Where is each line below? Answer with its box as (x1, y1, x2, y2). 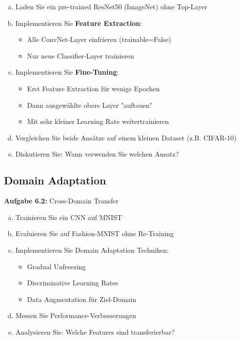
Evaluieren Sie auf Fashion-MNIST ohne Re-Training (15, 228, 174, 239)
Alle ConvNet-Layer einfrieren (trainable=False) (27, 34, 172, 44)
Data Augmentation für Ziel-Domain (27, 294, 137, 304)
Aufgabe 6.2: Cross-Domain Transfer (4, 196, 119, 206)
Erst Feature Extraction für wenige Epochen (27, 83, 160, 93)
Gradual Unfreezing (27, 261, 86, 271)
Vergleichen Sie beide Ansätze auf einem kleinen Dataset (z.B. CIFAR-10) (15, 132, 237, 142)
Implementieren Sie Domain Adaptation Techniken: (15, 244, 169, 255)
